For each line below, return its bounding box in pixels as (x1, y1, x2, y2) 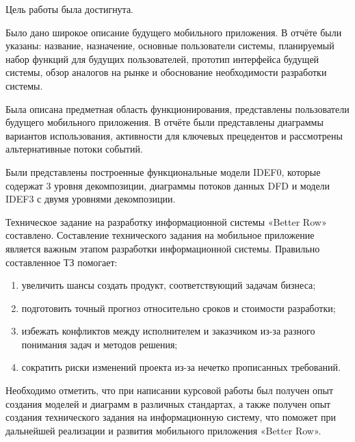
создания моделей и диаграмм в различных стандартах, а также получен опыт (5, 396, 331, 411)
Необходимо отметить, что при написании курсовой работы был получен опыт (5, 383, 334, 398)
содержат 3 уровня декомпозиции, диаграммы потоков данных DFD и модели (5, 178, 330, 192)
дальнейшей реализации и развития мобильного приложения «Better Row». (5, 423, 321, 437)
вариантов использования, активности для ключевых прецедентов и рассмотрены (5, 128, 343, 142)
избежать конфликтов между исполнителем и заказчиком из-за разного (21, 324, 315, 338)
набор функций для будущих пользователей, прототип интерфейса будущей (5, 51, 319, 66)
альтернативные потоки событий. (5, 142, 143, 156)
